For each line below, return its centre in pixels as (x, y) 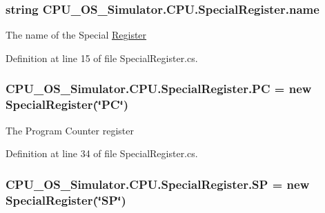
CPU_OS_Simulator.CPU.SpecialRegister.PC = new (159, 89)
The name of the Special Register (76, 35)
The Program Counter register (70, 130)
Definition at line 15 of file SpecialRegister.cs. (102, 58)
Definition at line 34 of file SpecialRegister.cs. (102, 153)
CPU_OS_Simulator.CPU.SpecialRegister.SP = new (158, 184)
